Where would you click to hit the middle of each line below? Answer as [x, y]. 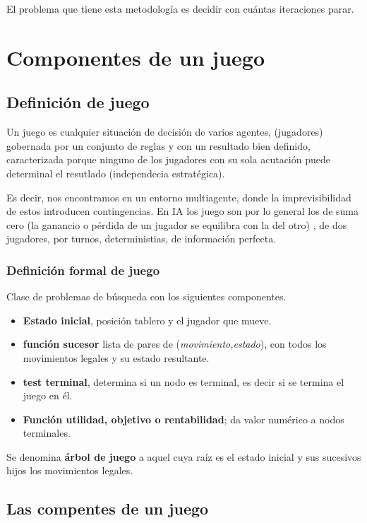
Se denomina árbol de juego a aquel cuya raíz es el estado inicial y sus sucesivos [184, 456]
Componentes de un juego [136, 57]
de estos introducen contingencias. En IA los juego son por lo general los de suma [182, 211]
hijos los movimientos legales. [70, 470]
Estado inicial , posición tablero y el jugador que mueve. [147, 320]
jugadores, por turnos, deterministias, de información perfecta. [142, 239]
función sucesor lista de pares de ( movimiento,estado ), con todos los [175, 344]
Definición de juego [78, 102]
